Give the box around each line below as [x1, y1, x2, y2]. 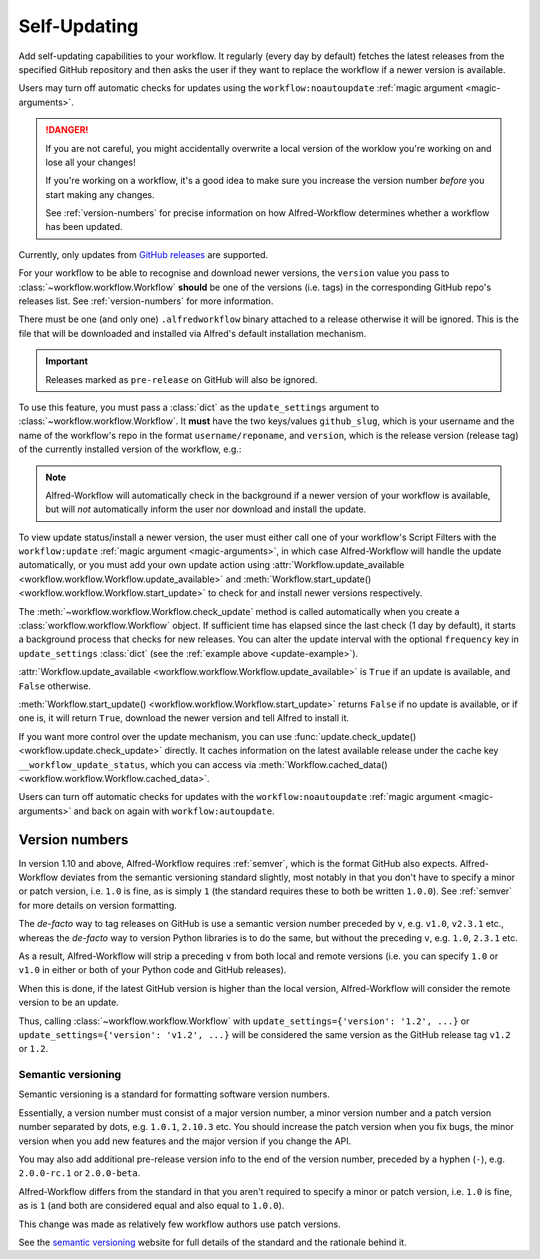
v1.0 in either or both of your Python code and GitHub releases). [18, 964, 287, 976]
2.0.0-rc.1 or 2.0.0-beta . [18, 1167, 141, 1179]
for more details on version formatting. [18, 899, 177, 911]
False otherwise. [18, 680, 92, 692]
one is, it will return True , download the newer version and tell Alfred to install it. [18, 712, 350, 724]
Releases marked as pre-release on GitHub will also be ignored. [45, 373, 318, 385]
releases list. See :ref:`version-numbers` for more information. [18, 295, 274, 307]
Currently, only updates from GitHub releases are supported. [18, 248, 269, 260]
